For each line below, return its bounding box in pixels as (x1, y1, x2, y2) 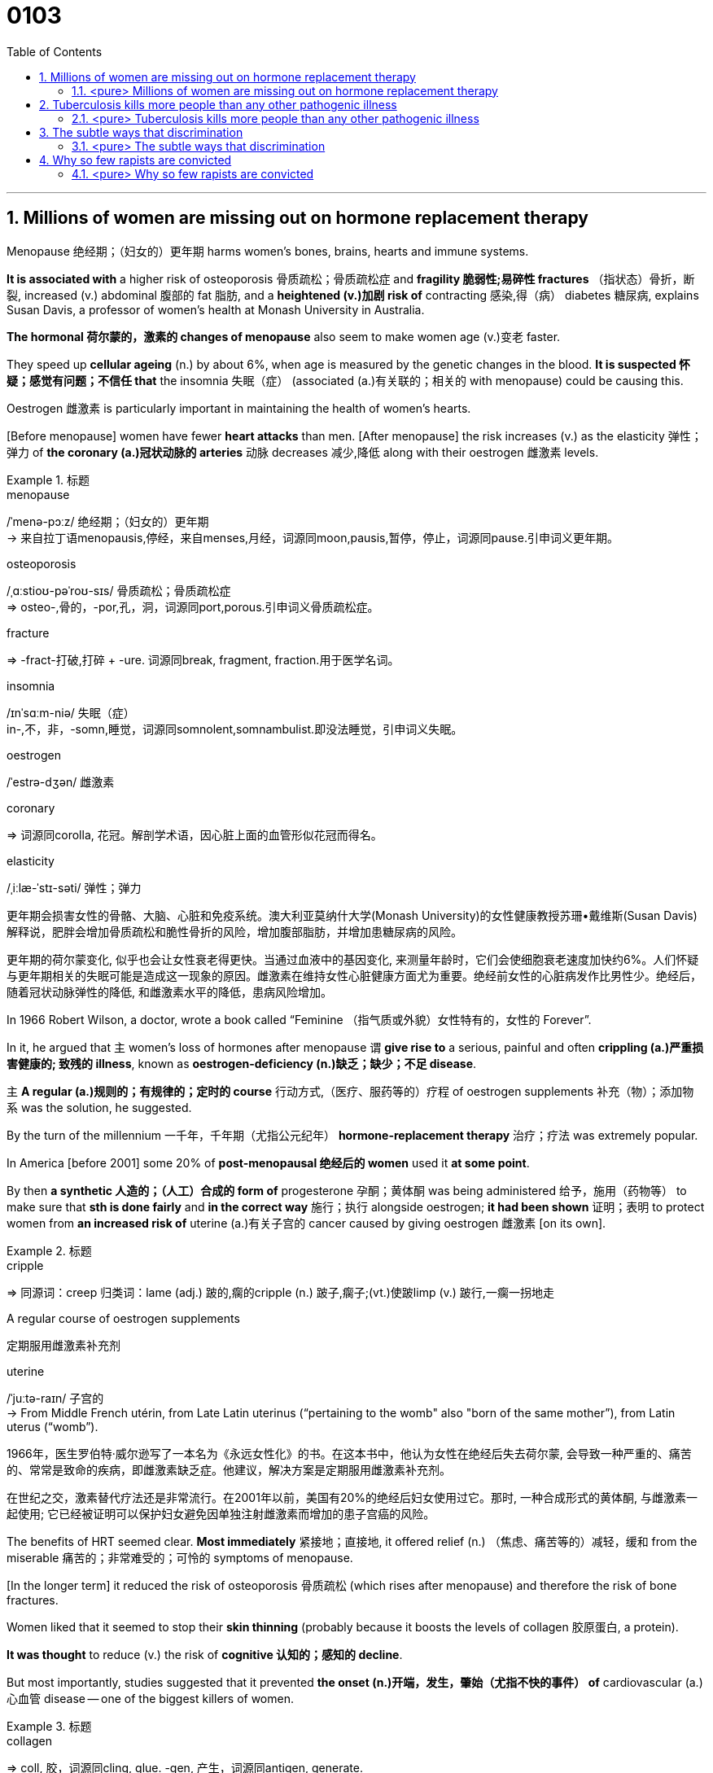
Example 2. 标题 (7, 1243, 92, 1258)
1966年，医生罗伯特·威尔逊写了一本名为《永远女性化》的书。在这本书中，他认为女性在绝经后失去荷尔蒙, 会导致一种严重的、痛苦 (7, 1446, 692, 1460)
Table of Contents (7, 44, 103, 59)
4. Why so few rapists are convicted (39, 152, 232, 167)
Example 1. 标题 (7, 472, 90, 487)
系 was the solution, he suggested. (7, 1100, 192, 1114)
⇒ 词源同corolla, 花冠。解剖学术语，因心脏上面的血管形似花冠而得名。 (7, 827, 383, 842)
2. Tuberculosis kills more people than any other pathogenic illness (39, 97, 397, 112)
